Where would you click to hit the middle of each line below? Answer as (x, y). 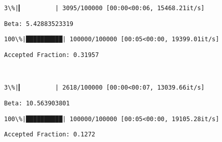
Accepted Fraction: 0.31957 (52, 55)
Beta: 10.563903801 (37, 103)
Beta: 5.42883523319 (39, 24)
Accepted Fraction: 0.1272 (50, 135)
